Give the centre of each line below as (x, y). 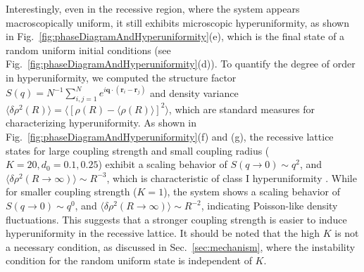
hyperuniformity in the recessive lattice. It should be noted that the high (163, 233)
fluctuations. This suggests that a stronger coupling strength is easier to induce (176, 219)
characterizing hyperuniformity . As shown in (101, 123)
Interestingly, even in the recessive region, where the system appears (153, 8)
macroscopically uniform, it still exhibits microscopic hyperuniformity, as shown (177, 22)
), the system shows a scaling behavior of (252, 192)
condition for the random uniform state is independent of (129, 260)
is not (347, 233)
